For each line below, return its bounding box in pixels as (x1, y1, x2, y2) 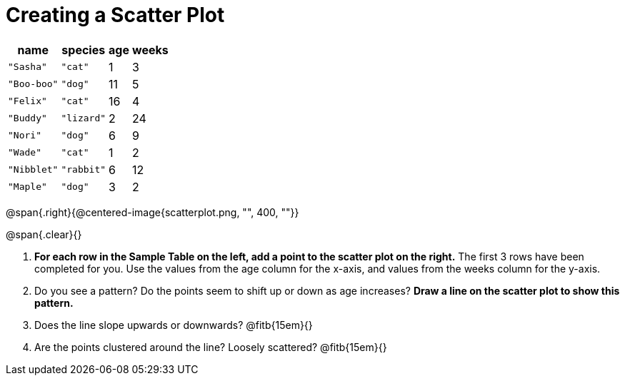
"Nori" (8, 130, 41, 141)
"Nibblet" (8, 164, 59, 176)
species (61, 42, 106, 57)
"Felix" (8, 96, 47, 107)
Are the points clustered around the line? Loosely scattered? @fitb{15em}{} (34, 340, 387, 353)
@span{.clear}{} (6, 228, 82, 240)
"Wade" (8, 147, 41, 158)
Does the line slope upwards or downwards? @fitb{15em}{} (34, 318, 313, 331)
